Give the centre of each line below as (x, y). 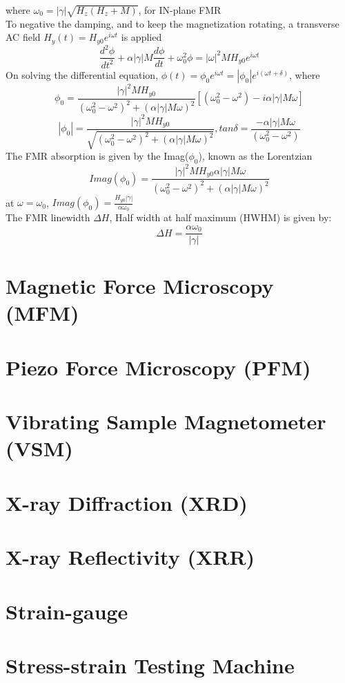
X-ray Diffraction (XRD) (127, 502)
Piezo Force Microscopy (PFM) (158, 367)
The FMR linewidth (48, 217)
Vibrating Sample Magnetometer (166, 421)
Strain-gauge (67, 611)
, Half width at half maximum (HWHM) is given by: (220, 217)
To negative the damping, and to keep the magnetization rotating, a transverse (172, 23)
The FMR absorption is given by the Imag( (97, 156)
